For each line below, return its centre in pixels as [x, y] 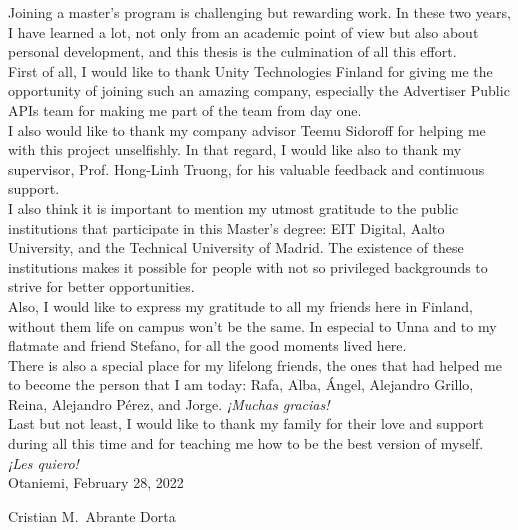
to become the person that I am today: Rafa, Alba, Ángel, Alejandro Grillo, [241, 384]
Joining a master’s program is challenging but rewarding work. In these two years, [259, 12]
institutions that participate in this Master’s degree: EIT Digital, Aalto [226, 227]
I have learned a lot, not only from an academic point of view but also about [243, 31]
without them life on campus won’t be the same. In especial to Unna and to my [252, 325]
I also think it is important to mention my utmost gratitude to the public [233, 207]
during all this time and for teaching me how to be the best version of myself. [246, 443]
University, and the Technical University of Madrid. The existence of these [236, 247]
